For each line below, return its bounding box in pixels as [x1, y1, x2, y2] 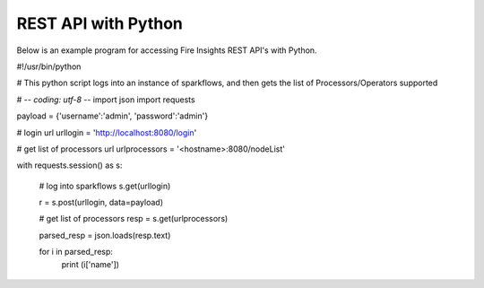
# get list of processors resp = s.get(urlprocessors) [39, 214, 229, 224]
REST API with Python [16, 13, 183, 33]
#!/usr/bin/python [16, 61, 82, 72]
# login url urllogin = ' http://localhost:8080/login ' [16, 127, 197, 138]
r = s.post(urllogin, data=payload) [39, 197, 164, 208]
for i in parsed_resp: [39, 247, 114, 257]
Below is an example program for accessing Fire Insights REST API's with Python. [16, 45, 317, 56]
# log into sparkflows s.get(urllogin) [39, 180, 171, 191]
